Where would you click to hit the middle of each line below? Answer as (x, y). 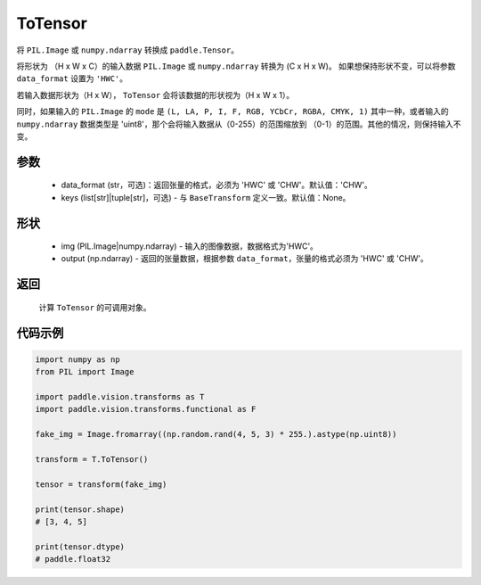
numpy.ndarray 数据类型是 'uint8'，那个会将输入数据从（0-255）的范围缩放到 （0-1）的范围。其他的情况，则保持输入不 (239, 124)
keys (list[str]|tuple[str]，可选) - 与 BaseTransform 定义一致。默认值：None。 (206, 197)
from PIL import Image (85, 372)
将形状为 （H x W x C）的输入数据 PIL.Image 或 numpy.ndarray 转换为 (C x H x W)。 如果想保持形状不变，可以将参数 (236, 66)
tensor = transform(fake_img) (101, 484)
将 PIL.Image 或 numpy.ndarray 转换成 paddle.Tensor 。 (128, 50)
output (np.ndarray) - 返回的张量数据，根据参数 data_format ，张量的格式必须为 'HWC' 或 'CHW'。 (245, 259)
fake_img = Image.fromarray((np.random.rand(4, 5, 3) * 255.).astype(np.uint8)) (216, 434)
